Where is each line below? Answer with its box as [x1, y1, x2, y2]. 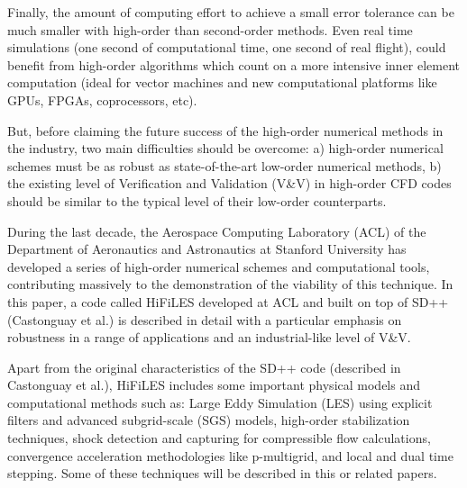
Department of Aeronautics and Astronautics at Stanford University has [7, 239, 407, 258]
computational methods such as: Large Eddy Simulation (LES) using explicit [7, 393, 433, 411]
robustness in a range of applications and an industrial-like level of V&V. [7, 328, 411, 347]
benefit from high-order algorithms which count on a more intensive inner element [7, 55, 461, 74]
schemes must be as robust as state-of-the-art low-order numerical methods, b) [7, 156, 442, 175]
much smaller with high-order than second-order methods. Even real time [7, 20, 413, 39]
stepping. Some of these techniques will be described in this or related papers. [7, 464, 437, 483]
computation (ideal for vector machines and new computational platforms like [7, 73, 437, 92]
